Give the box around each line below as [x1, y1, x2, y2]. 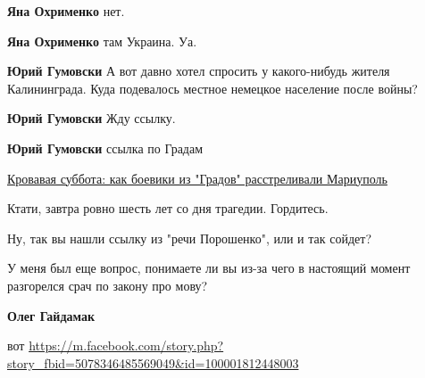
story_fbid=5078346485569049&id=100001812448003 [7, 353, 299, 372]
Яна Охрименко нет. [7, 2, 125, 20]
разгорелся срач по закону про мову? [7, 275, 208, 294]
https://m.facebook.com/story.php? [29, 336, 224, 355]
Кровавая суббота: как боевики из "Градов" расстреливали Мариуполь [7, 168, 387, 187]
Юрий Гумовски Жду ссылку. [7, 109, 176, 127]
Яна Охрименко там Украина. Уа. [7, 31, 197, 50]
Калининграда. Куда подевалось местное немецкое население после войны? [7, 78, 418, 97]
